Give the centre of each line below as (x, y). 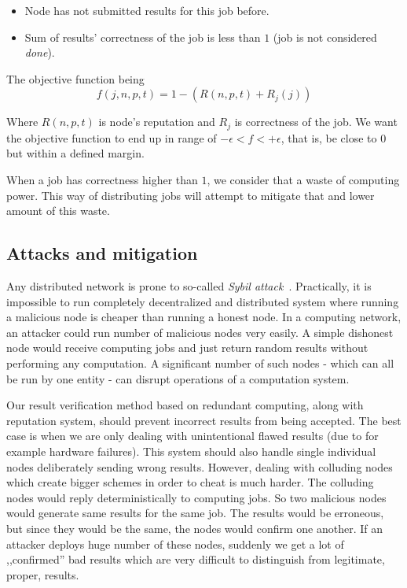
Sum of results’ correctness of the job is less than (143, 37)
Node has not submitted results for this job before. (147, 10)
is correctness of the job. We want (316, 122)
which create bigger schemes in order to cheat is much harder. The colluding (190, 482)
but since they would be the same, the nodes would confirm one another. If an (195, 528)
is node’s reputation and (157, 122)
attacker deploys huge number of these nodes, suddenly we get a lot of (175, 544)
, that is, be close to (329, 137)
